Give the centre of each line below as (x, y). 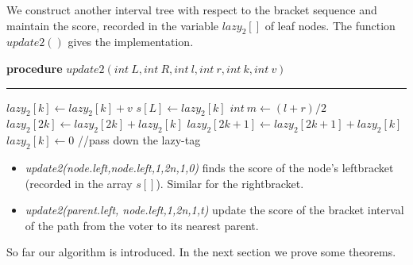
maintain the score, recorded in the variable (113, 25)
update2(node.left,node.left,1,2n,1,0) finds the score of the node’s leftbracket (209, 167)
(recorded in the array (79, 183)
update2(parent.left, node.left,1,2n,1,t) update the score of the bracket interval (214, 210)
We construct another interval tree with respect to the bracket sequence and (192, 10)
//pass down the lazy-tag (139, 140)
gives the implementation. (131, 42)
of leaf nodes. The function (330, 25)
